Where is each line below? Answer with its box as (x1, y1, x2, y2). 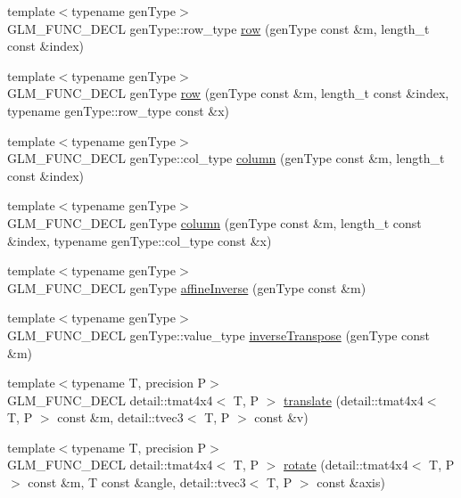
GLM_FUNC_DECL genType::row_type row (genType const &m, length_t (7, 19, 430, 37)
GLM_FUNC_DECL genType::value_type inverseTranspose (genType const (7, 325, 430, 344)
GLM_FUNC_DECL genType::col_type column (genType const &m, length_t (7, 149, 445, 167)
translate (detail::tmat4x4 (284, 390, 424, 409)
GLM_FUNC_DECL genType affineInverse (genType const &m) (7, 278, 366, 297)
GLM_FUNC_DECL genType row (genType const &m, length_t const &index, (7, 84, 449, 102)
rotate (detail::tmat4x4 (284, 455, 408, 474)
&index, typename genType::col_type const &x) (7, 231, 272, 249)
